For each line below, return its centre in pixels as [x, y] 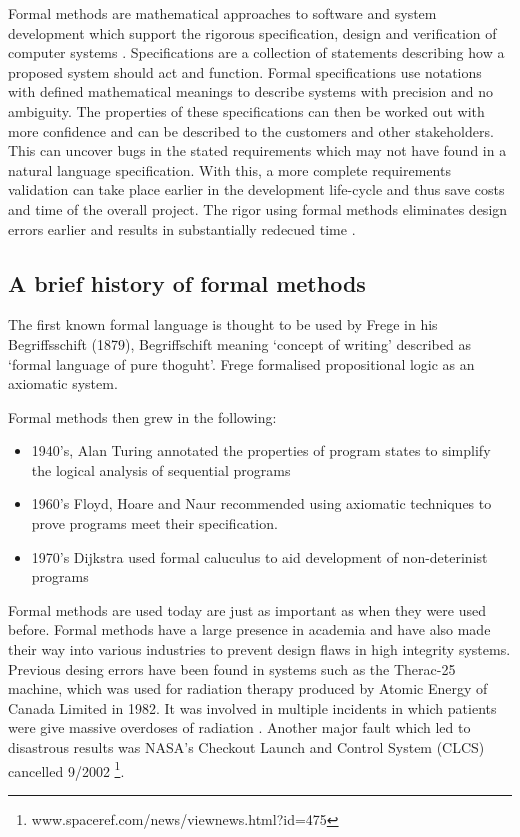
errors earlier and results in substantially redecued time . [182, 228]
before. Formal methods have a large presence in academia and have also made [249, 629]
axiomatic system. [63, 383]
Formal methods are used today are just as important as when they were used [247, 609]
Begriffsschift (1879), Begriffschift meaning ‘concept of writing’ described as [239, 343]
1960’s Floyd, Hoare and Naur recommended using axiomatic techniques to [261, 503]
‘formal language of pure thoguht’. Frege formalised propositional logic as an [241, 363]
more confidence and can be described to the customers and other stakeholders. [251, 130]
